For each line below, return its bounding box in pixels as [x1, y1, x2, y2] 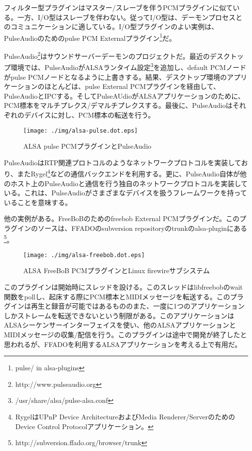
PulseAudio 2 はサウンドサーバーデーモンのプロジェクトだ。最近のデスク [4, 50, 230, 61]
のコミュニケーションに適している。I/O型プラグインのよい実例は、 [4, 21, 219, 32]
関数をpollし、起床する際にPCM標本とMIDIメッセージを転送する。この [4, 291, 230, 301]
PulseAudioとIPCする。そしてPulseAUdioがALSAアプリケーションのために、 [4, 90, 245, 101]
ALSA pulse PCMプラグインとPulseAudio [23, 141, 152, 151]
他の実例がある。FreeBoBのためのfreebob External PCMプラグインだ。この [4, 213, 240, 224]
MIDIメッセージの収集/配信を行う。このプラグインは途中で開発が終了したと [4, 330, 247, 340]
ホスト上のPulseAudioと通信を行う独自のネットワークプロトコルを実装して [10, 178, 248, 188]
